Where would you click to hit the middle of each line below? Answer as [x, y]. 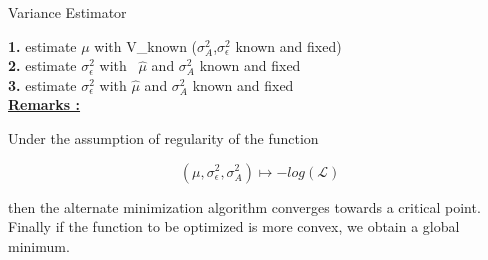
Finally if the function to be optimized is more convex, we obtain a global [234, 226]
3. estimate [42, 84]
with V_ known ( [146, 45]
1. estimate [42, 45]
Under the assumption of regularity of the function [163, 137]
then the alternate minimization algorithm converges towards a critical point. [244, 206]
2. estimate [42, 65]
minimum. [39, 245]
